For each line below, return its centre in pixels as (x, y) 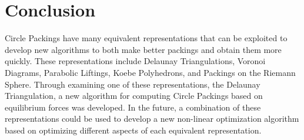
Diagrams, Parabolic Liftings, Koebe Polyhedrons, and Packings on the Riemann (150, 72)
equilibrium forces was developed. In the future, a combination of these (133, 107)
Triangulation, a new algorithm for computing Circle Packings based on (134, 96)
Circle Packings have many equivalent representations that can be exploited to (146, 38)
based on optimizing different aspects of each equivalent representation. (133, 130)
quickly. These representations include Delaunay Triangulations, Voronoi (135, 61)
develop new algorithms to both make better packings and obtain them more (143, 49)
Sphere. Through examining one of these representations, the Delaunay (133, 84)
